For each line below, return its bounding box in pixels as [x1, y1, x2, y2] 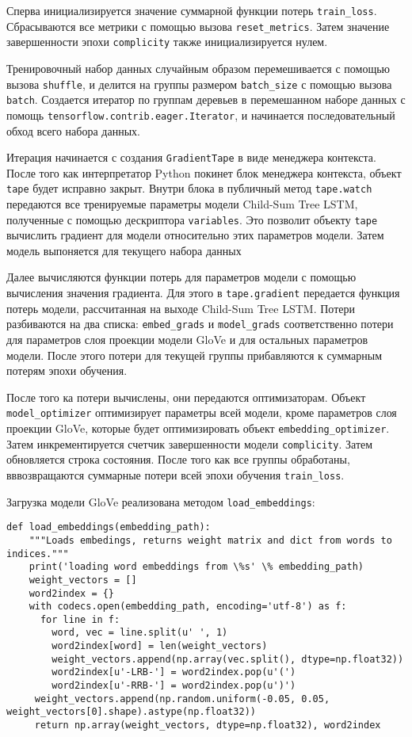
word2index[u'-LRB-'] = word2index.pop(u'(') [51, 666, 296, 678]
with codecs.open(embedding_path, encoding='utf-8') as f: [29, 601, 347, 613]
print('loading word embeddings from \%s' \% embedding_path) [29, 561, 364, 573]
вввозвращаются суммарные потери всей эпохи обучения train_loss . [6, 466, 345, 483]
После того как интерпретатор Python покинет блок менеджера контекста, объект [6, 164, 402, 181]
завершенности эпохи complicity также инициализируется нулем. [6, 33, 328, 50]
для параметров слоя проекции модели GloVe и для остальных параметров [6, 330, 368, 347]
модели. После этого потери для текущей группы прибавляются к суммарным [6, 346, 383, 363]
